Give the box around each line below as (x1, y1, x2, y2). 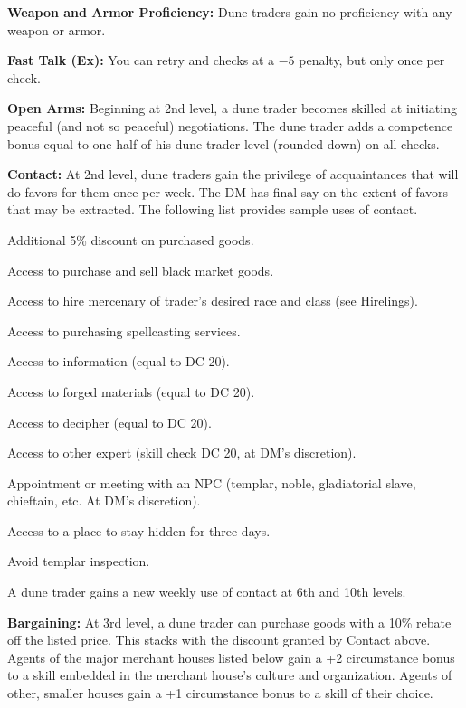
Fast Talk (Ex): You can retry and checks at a (7, 51, 275, 70)
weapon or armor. (7, 20, 106, 39)
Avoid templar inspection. (7, 552, 150, 571)
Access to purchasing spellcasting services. (7, 321, 241, 340)
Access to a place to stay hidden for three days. (7, 521, 271, 540)
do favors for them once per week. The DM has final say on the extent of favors (7, 182, 449, 201)
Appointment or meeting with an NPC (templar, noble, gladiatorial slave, (7, 473, 416, 492)
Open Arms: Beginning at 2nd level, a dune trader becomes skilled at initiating (7, 99, 457, 118)
